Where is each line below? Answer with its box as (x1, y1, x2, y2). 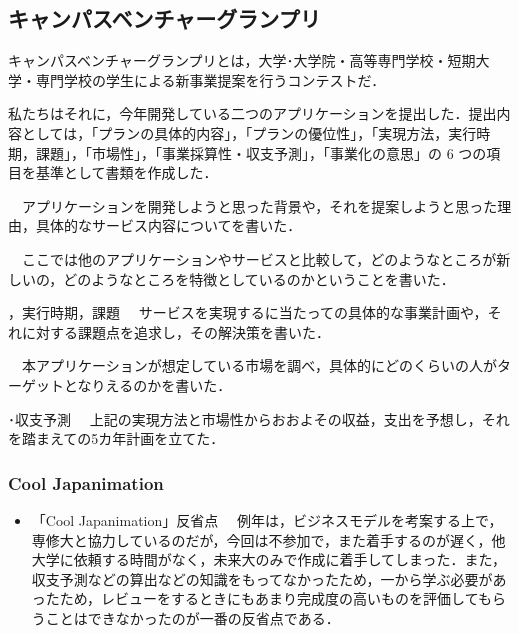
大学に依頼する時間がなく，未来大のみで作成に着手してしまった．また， (31, 549, 507, 570)
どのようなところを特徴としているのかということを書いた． (63, 268, 455, 289)
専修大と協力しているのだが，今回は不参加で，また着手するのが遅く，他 (31, 529, 506, 550)
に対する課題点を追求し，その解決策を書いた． (21, 321, 330, 342)
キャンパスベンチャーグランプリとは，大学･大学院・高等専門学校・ (8, 50, 448, 71)
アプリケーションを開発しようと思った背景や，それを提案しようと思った (21, 195, 498, 216)
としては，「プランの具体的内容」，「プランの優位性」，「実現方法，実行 (21, 122, 477, 143)
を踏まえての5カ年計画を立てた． (8, 428, 225, 449)
